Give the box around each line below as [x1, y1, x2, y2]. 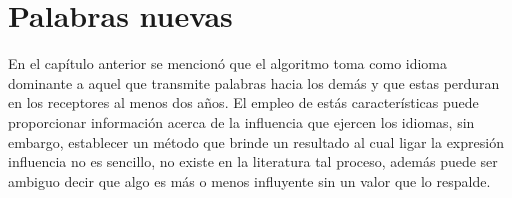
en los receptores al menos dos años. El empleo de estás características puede [8, 92, 479, 113]
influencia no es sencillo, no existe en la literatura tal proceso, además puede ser [8, 151, 498, 172]
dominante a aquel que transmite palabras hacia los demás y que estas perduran [8, 72, 500, 93]
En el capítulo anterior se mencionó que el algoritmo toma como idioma [8, 53, 448, 74]
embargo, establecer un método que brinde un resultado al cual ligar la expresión [8, 131, 504, 152]
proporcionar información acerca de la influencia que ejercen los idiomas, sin [8, 111, 475, 132]
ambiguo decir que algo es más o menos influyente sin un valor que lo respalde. [8, 170, 491, 191]
